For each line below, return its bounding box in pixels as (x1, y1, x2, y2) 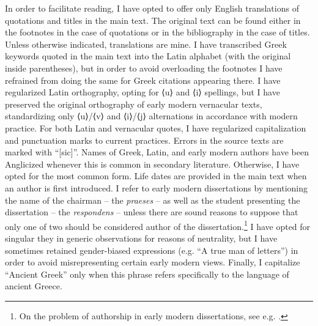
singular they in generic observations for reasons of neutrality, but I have (5, 231, 278, 244)
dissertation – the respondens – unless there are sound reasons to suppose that (5, 206, 298, 218)
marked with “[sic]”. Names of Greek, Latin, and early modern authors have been (5, 146, 309, 158)
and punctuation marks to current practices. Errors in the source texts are (5, 133, 284, 146)
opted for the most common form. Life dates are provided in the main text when (5, 169, 307, 182)
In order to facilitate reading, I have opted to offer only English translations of (5, 2, 299, 14)
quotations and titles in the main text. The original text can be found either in (5, 13, 301, 26)
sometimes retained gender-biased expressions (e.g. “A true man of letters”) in (5, 243, 298, 256)
